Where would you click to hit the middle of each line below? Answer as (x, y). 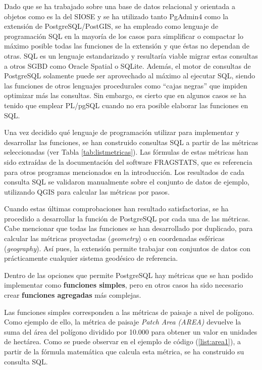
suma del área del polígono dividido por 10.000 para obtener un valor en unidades (131, 331)
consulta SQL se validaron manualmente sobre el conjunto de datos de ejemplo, (127, 182)
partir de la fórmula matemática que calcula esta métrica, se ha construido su (124, 351)
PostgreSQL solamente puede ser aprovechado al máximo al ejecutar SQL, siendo (130, 76)
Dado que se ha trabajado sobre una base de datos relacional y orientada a (120, 6)
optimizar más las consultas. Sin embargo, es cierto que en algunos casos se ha (125, 95)
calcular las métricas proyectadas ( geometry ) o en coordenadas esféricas (114, 238)
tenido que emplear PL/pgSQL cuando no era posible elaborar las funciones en (126, 105)
